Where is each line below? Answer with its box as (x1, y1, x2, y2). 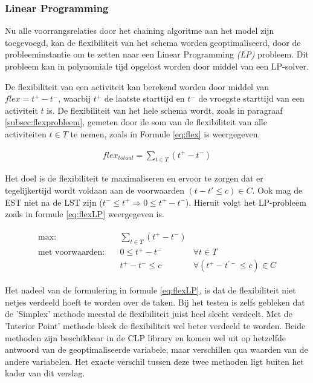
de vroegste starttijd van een (198, 92, 305, 105)
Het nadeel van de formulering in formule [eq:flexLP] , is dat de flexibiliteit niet (5, 284, 296, 296)
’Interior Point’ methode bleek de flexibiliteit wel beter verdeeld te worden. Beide (5, 319, 306, 332)
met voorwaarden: (38, 248, 105, 257)
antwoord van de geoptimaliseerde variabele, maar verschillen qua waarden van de (5, 343, 308, 356)
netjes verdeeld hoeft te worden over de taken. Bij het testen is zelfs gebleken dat (5, 295, 305, 308)
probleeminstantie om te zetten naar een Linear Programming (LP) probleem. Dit (5, 48, 309, 61)
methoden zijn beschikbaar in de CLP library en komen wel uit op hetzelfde (5, 331, 286, 344)
